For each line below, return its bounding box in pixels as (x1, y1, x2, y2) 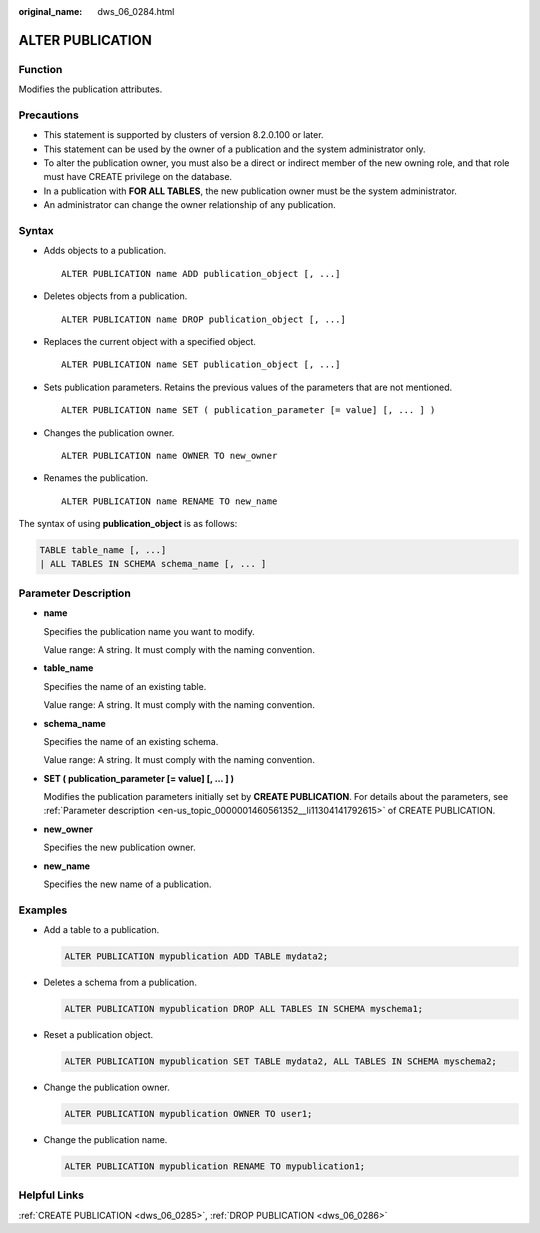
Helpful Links (18, 1188, 85, 1202)
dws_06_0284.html (97, 6, 175, 17)
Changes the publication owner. (43, 426, 175, 439)
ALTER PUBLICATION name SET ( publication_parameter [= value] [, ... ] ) (61, 405, 436, 416)
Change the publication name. (43, 1134, 168, 1146)
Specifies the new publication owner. (43, 841, 196, 854)
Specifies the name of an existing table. (43, 680, 207, 692)
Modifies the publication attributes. (18, 83, 163, 95)
